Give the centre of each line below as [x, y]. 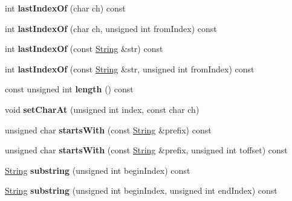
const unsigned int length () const [69, 89]
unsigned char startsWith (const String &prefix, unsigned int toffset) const [146, 150]
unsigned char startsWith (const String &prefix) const [108, 129]
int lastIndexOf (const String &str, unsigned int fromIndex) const [130, 69]
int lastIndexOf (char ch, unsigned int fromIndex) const [111, 28]
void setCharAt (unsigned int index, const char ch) [102, 109]
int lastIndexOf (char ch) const [65, 8]
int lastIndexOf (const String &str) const [84, 49]
